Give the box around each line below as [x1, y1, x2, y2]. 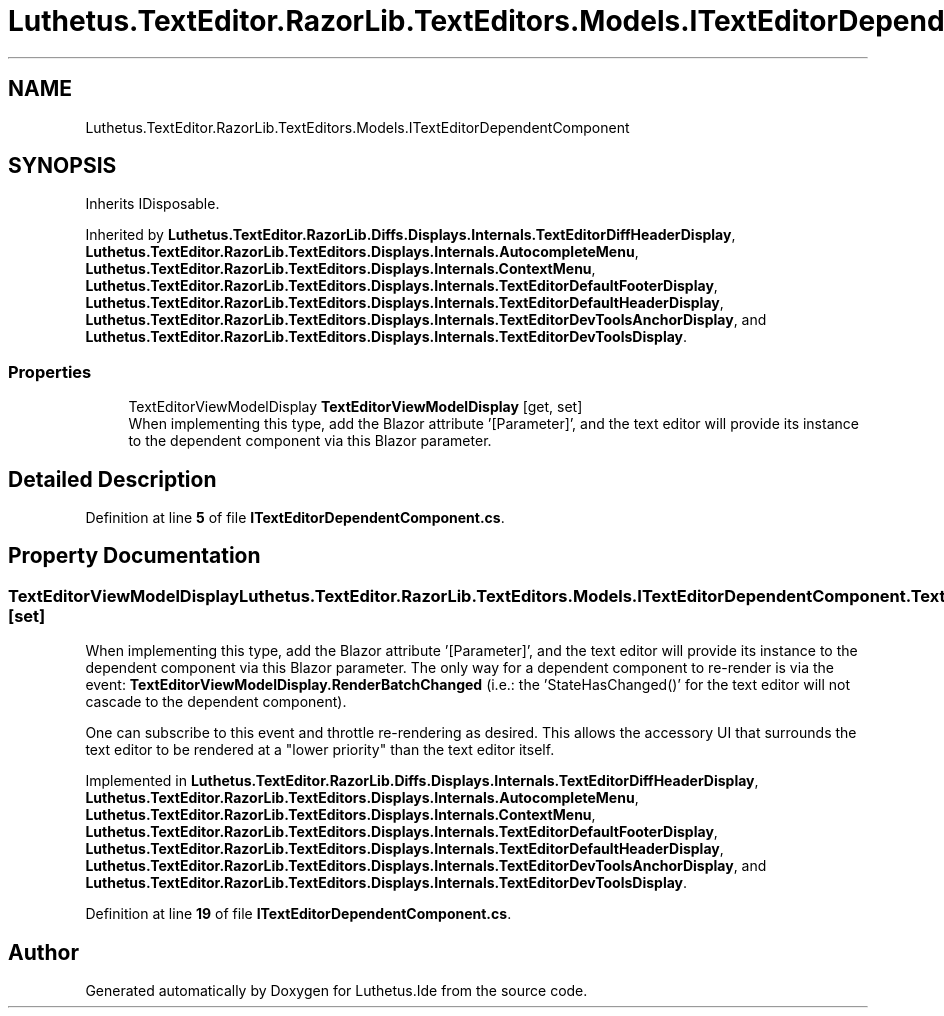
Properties [8, 361, 92, 382]
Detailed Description [8, 466, 217, 492]
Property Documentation [8, 543, 261, 569]
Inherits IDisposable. [85, 195, 220, 213]
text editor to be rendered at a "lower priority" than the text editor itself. [85, 741, 555, 759]
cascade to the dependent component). [85, 693, 347, 711]
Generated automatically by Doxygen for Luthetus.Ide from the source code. [85, 982, 588, 1000]
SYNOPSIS [8, 153, 117, 179]
